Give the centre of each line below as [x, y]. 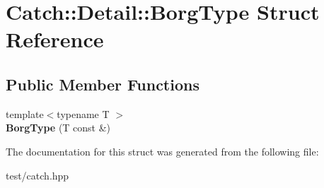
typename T [83, 113]
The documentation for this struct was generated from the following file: [162, 151]
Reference [55, 39]
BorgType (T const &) [58, 128]
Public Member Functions [103, 84]
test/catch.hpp [37, 175]
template [25, 113]
